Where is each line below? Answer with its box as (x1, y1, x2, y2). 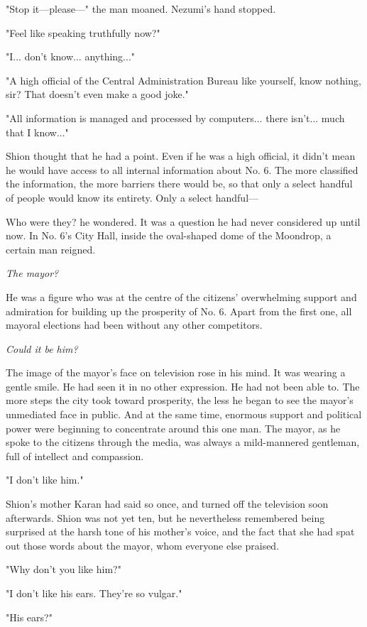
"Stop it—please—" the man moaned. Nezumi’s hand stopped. (6, 1, 276, 16)
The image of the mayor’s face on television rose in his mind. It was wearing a (6, 365, 346, 380)
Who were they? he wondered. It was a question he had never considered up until (6, 214, 361, 229)
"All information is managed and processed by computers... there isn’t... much (6, 110, 345, 125)
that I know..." (6, 124, 69, 139)
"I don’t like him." (6, 472, 84, 487)
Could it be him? (6, 341, 78, 356)
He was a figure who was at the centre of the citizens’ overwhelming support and (6, 289, 357, 304)
